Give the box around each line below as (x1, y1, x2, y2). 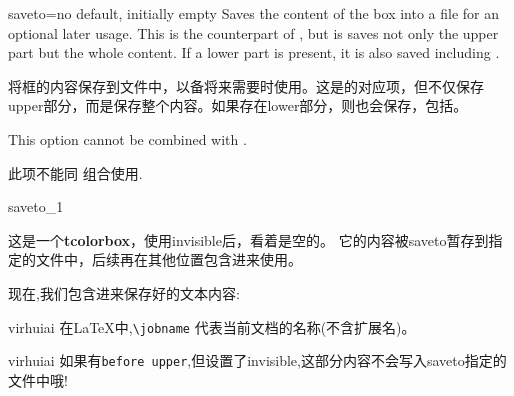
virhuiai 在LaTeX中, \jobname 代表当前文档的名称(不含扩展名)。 (8, 316, 416, 337)
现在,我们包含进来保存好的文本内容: (8, 282, 240, 303)
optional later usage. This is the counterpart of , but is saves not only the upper (8, 22, 499, 43)
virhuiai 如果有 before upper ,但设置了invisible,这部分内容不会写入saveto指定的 (8, 350, 507, 371)
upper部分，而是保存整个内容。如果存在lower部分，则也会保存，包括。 (8, 95, 468, 116)
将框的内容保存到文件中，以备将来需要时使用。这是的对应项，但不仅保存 (8, 75, 484, 96)
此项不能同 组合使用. (8, 162, 143, 183)
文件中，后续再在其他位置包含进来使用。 (35, 249, 302, 270)
